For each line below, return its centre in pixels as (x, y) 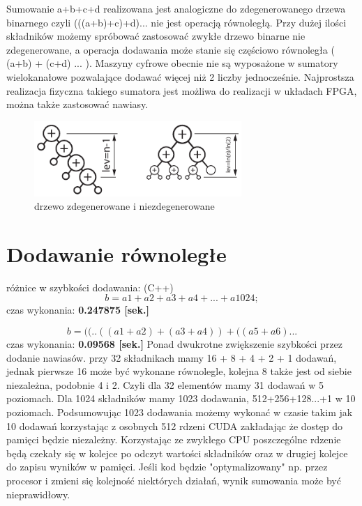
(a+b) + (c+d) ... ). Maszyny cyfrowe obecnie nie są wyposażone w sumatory (172, 63)
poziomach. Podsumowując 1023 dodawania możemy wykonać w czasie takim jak (180, 412)
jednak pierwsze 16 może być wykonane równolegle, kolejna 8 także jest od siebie (179, 371)
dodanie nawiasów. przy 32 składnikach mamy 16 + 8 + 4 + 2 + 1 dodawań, (172, 357)
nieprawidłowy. (38, 494)
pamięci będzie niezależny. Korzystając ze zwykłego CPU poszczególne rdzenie (174, 439)
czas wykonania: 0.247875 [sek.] (78, 310)
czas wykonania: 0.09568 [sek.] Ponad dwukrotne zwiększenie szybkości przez (175, 344)
